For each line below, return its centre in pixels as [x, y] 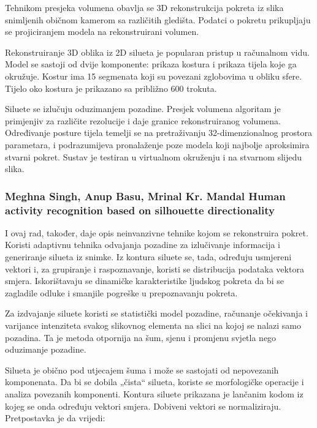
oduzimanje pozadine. [46, 349]
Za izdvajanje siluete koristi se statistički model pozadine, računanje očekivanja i [156, 313]
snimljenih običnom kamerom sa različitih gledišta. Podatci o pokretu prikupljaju [158, 19]
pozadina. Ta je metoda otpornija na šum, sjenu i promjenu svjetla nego [141, 337]
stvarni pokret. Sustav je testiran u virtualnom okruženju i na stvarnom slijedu [154, 156]
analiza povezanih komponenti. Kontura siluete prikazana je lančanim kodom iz [154, 393]
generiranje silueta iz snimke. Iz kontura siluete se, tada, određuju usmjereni [148, 257]
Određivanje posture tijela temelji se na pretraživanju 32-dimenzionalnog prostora [159, 133]
